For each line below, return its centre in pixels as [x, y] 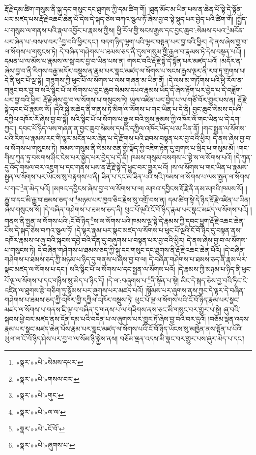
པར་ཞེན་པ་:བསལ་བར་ [31, 42]
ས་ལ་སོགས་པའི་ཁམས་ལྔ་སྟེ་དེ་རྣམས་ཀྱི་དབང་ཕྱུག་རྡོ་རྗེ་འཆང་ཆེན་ [169, 220]
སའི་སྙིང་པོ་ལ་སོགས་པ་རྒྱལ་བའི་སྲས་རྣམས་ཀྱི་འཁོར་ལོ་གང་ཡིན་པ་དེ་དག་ [156, 118]
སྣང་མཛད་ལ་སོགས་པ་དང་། [36, 269]
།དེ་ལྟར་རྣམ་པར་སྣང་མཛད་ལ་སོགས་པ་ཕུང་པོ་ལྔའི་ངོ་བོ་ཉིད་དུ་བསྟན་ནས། [158, 230]
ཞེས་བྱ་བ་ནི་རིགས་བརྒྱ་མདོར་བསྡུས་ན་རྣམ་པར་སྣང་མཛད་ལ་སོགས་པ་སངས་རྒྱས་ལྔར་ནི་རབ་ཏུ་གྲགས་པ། [125, 70]
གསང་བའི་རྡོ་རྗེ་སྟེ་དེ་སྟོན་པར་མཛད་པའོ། [172, 61]
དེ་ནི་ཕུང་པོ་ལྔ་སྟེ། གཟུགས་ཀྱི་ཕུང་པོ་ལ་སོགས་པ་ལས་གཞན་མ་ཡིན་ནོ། [85, 80]
